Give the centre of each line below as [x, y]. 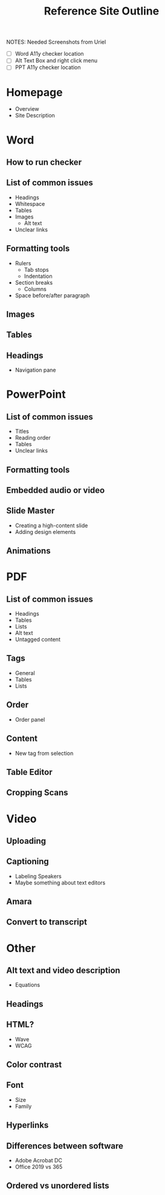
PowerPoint [36, 394]
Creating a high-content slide [51, 525]
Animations [28, 551]
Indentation [38, 276]
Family [23, 1106]
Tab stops [37, 269]
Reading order [33, 438]
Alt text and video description [63, 971]
